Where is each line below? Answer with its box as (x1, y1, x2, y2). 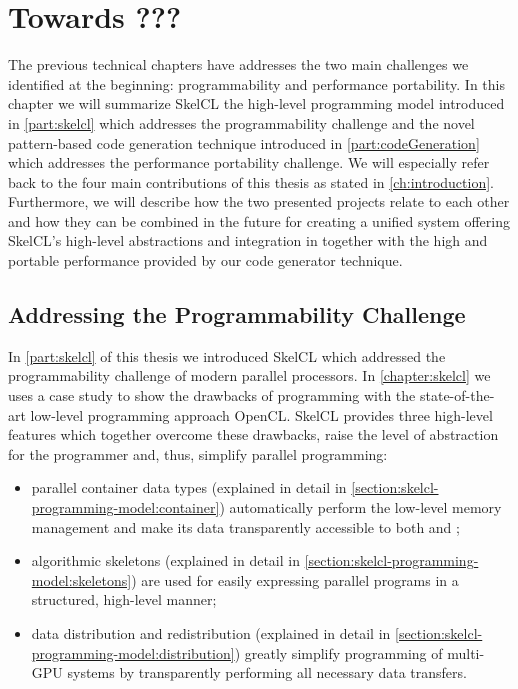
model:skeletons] (31, 569, 132, 590)
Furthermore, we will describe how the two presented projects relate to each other (8, 191, 510, 212)
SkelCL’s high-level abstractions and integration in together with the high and (8, 230, 488, 251)
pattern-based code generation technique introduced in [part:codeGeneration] (8, 132, 480, 153)
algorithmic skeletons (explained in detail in (31, 550, 300, 571)
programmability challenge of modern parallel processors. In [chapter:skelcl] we (8, 365, 491, 386)
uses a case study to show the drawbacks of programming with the (8, 385, 416, 406)
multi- (447, 642, 485, 663)
